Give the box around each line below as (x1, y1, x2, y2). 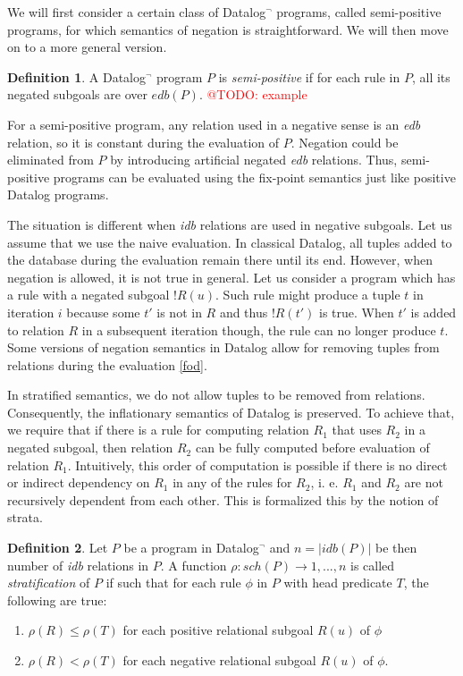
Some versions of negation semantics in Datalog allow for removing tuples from (7, 338, 440, 357)
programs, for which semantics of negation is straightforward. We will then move (7, 20, 449, 38)
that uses (332, 420, 382, 439)
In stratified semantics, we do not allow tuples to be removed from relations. (7, 385, 425, 404)
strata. (7, 508, 43, 527)
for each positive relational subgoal (122, 621, 314, 639)
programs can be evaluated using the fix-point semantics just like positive (53, 167, 456, 186)
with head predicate (283, 573, 392, 592)
